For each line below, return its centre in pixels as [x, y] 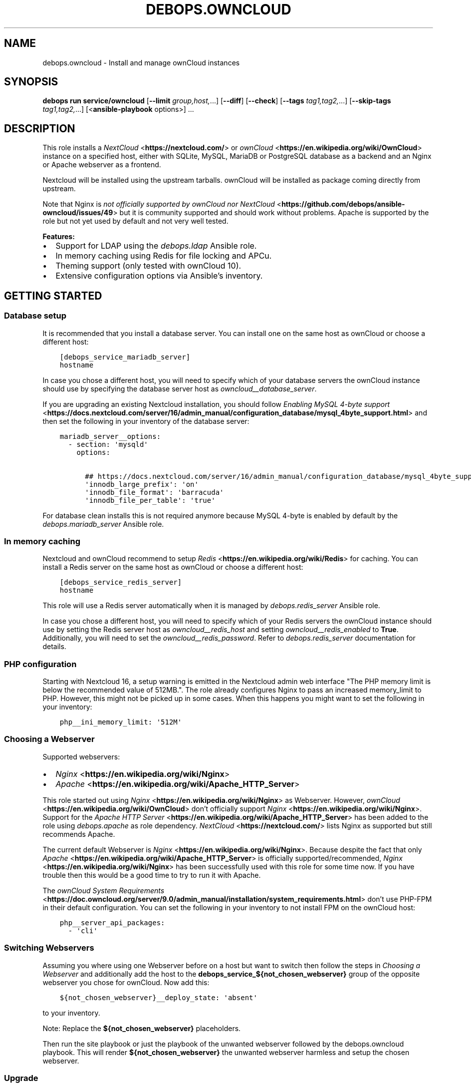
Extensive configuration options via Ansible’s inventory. [159, 276]
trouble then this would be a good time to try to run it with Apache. [152, 875]
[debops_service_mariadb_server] [125, 357]
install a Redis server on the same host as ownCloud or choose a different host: [173, 567]
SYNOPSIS [31, 82]
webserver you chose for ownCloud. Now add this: [126, 982]
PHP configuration [40, 664]
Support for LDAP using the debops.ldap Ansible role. [156, 246]
